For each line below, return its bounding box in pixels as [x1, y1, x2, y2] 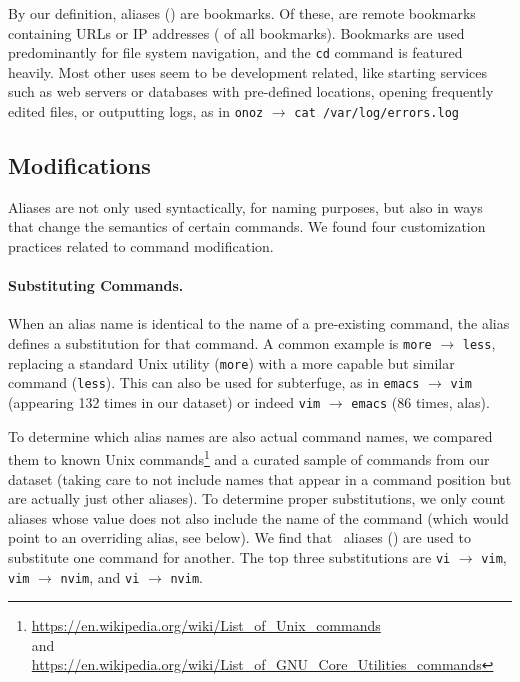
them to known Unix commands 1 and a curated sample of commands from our [8, 446, 490, 469]
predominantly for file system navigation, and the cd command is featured [8, 42, 463, 63]
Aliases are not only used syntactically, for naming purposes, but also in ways [8, 196, 483, 217]
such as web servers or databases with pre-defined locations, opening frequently [8, 81, 494, 102]
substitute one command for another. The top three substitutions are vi [8, 546, 451, 567]
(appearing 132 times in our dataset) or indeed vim [8, 392, 321, 413]
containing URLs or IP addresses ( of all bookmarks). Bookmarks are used [8, 22, 465, 43]
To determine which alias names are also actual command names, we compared [8, 425, 493, 446]
